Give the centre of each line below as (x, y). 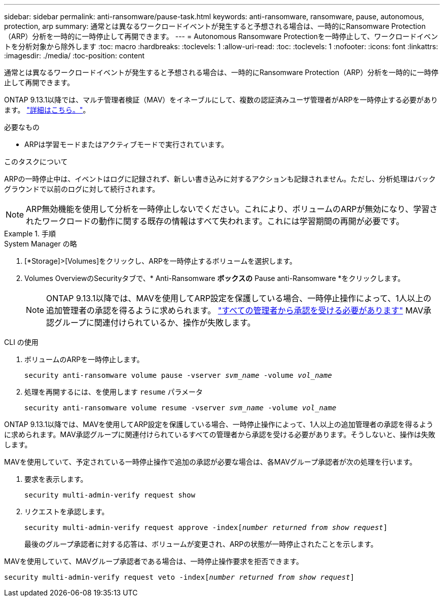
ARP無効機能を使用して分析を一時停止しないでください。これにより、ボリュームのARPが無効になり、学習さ (232, 209)
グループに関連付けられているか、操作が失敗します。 (155, 323)
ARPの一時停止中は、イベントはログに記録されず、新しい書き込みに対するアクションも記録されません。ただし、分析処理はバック (220, 179)
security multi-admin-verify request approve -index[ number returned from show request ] (206, 527)
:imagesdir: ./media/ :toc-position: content (74, 56)
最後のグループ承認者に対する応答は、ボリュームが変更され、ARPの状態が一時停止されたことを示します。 (201, 544)
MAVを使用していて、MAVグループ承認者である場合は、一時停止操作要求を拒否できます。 (154, 561)
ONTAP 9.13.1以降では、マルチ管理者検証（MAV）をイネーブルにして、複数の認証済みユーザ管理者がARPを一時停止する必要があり (221, 100)
